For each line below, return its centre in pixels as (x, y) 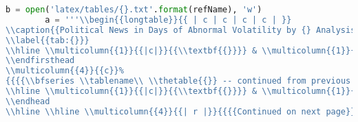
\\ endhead (28, 101)
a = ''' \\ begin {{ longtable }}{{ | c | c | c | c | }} (168, 20)
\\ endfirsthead (40, 61)
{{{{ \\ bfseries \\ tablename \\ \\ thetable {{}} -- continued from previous (178, 81)
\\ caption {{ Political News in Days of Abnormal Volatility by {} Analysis (181, 30)
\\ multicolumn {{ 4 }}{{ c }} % (65, 71)
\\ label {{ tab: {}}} (48, 40)
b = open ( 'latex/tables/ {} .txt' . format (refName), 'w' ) (134, 10)
